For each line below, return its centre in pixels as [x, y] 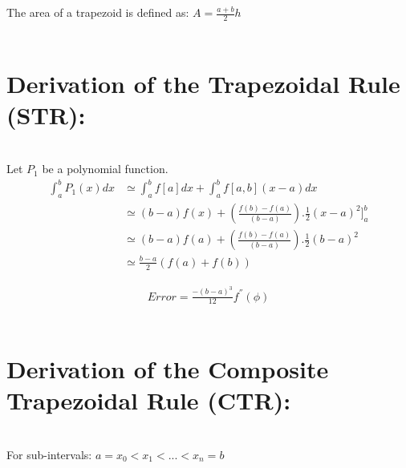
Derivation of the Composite [168, 369]
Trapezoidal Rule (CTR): [149, 400]
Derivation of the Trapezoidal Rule [203, 83]
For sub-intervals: [49, 454]
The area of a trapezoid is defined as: [98, 12]
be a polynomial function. [105, 169]
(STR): [46, 114]
